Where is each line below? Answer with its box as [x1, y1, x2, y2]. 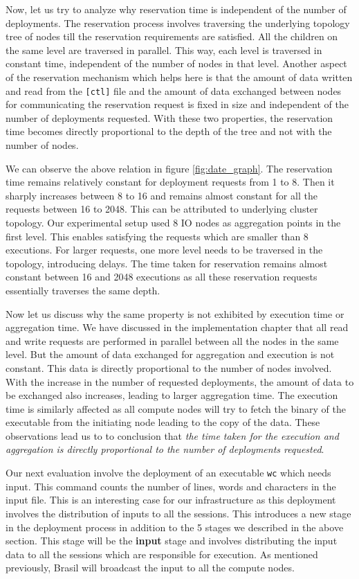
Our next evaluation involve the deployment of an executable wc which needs [6, 465, 331, 480]
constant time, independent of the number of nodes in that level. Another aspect [6, 56, 347, 71]
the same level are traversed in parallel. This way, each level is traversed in [6, 42, 322, 57]
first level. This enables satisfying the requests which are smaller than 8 [6, 229, 309, 243]
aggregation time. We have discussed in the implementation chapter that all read [6, 320, 349, 335]
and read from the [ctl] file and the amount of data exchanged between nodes [6, 83, 342, 98]
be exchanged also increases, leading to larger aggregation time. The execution [6, 388, 338, 402]
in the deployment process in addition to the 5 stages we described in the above [6, 519, 344, 534]
